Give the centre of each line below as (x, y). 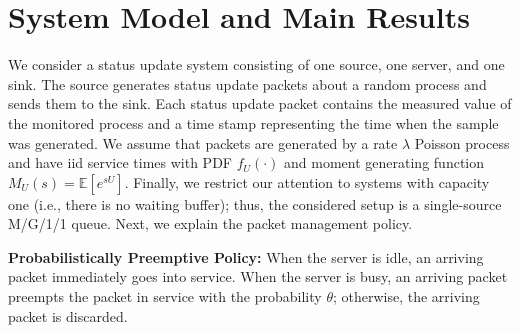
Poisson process (462, 142)
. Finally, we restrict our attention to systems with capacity (307, 181)
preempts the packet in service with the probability (165, 296)
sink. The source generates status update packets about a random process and (247, 83)
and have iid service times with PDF (120, 162)
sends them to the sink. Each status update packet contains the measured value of (260, 103)
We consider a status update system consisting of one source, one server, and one (256, 64)
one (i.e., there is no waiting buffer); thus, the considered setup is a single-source (255, 203)
